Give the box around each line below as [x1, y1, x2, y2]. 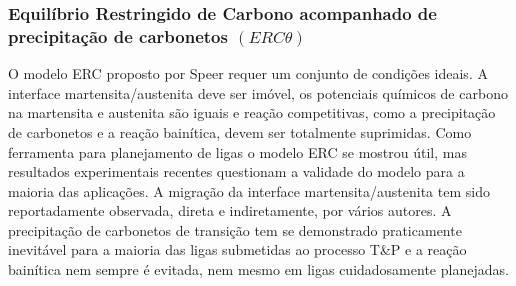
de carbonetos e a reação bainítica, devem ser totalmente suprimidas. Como [8, 121, 472, 142]
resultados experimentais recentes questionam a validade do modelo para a [8, 161, 465, 182]
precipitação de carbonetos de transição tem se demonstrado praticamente [8, 219, 462, 240]
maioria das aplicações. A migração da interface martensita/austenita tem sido [8, 180, 490, 201]
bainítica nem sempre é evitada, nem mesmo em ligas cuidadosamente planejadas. [8, 259, 509, 280]
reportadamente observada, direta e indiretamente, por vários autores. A [8, 200, 452, 221]
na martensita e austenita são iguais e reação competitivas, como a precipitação [8, 102, 496, 123]
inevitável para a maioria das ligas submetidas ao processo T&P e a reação [8, 239, 467, 260]
